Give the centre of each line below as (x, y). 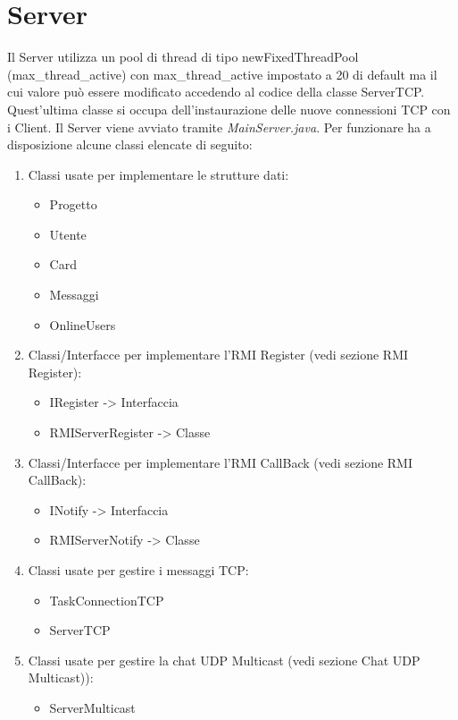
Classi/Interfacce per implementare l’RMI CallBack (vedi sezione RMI (221, 462)
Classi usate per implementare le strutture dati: (158, 174)
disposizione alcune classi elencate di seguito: (130, 144)
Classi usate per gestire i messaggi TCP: (138, 570)
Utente (68, 234)
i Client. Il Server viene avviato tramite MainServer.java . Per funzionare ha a (219, 127)
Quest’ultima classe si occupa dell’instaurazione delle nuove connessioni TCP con (229, 109)
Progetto (73, 204)
